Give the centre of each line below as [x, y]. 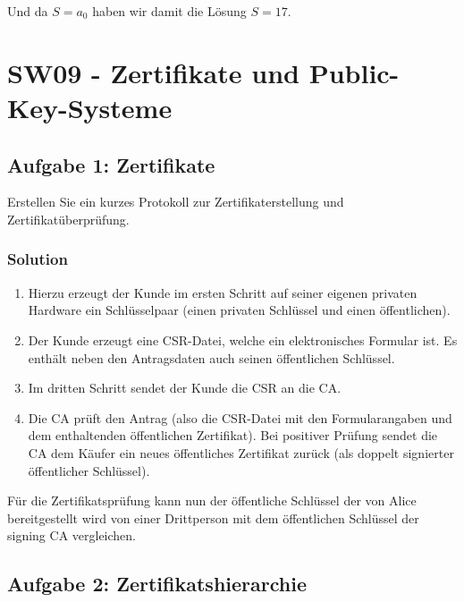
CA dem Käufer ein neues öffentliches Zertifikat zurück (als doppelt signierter [241, 452]
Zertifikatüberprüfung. [68, 219]
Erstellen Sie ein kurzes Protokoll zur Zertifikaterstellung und [176, 202]
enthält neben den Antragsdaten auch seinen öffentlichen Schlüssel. [211, 357]
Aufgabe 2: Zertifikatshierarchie [157, 584]
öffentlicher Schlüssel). [89, 470]
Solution [38, 259]
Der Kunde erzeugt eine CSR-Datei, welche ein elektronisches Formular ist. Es [243, 339]
